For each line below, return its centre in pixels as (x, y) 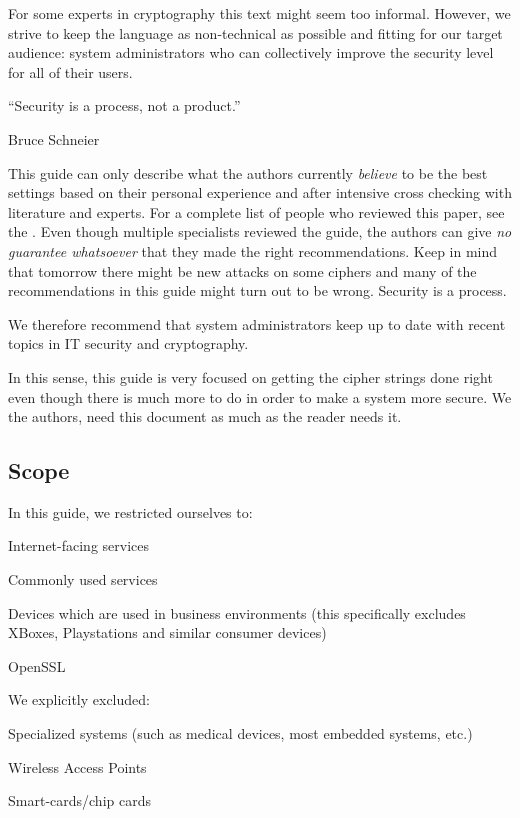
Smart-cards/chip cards (79, 800)
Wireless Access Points (77, 766)
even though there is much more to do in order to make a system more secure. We (260, 396)
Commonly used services (83, 579)
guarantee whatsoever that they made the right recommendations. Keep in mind (253, 250)
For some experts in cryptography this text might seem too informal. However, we (259, 13)
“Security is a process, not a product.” (124, 105)
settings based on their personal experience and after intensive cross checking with (260, 192)
